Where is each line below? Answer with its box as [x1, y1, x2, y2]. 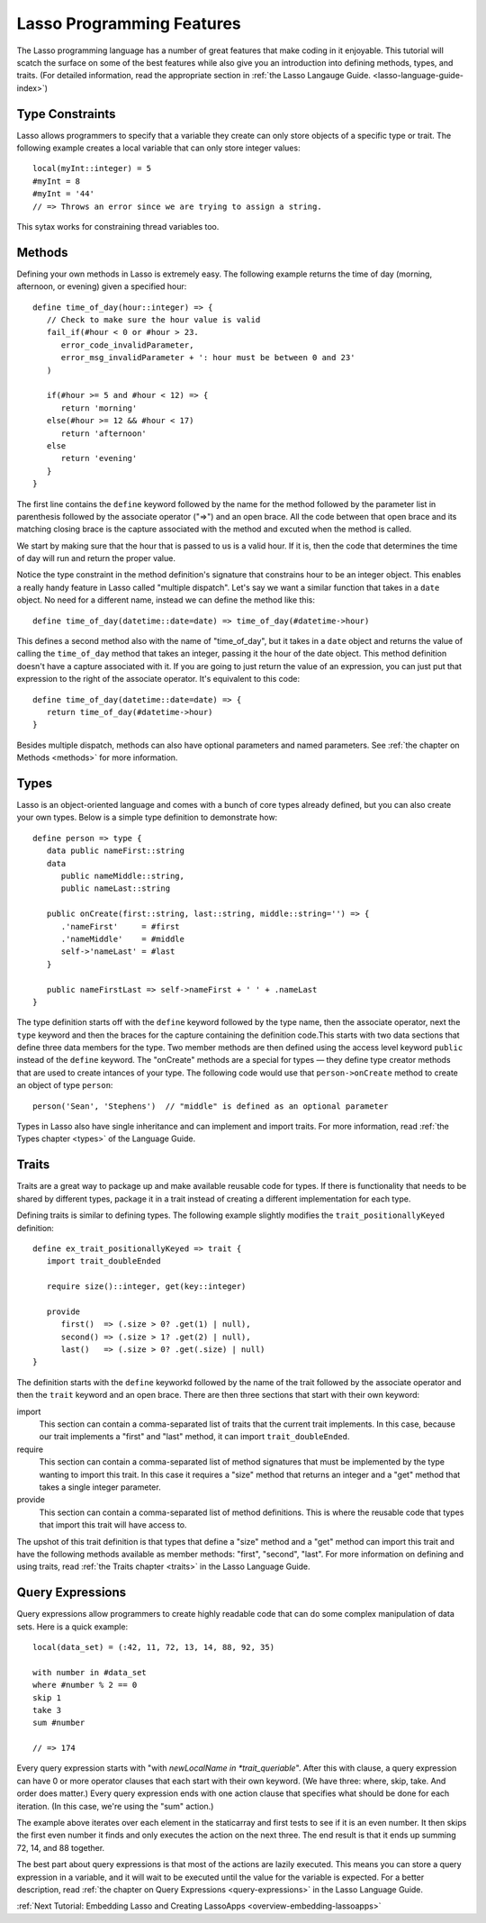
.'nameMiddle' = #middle [60, 933, 184, 944]
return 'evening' [60, 453, 138, 464]
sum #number [32, 1718, 85, 1728]
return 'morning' [60, 403, 138, 413]
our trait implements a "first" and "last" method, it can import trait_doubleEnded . [39, 1431, 350, 1442]
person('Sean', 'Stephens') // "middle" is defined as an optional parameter [32, 1101, 389, 1111]
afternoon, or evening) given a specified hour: [16, 281, 187, 292]
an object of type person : [16, 1080, 113, 1091]
